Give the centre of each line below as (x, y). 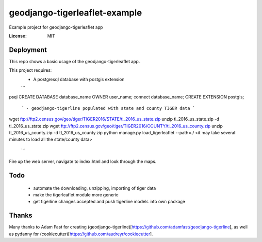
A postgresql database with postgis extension (79, 79)
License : (18, 36)
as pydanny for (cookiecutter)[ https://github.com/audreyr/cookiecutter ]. (81, 234)
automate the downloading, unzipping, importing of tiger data (95, 188)
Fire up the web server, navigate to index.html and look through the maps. (83, 161)
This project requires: (30, 70)
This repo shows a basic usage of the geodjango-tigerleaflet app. (74, 61)
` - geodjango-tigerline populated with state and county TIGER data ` (108, 108)
